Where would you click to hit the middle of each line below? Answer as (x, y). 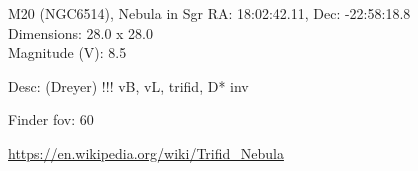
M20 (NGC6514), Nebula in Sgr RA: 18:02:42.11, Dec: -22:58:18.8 (209, 13)
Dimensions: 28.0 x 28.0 (81, 32)
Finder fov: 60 (51, 119)
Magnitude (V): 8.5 (67, 52)
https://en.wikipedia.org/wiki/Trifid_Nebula (146, 152)
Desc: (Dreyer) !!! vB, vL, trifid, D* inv (128, 85)
